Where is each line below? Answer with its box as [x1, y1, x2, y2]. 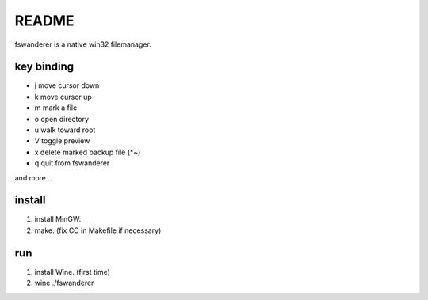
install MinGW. [34, 215, 82, 224]
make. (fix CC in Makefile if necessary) [34, 226, 162, 235]
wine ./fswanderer [34, 278, 94, 288]
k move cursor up [34, 92, 93, 101]
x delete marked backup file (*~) [34, 147, 141, 157]
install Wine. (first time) [34, 267, 111, 276]
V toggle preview [34, 136, 90, 146]
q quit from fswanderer [34, 158, 110, 168]
